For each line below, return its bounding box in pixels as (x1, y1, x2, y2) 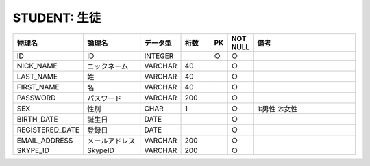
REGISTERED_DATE (16, 125, 80, 135)
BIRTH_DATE (16, 114, 58, 124)
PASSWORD (16, 93, 56, 102)
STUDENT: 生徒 (12, 10, 101, 25)
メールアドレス (86, 136, 136, 146)
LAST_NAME (16, 72, 58, 81)
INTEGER (144, 51, 174, 61)
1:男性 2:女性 (257, 104, 298, 113)
